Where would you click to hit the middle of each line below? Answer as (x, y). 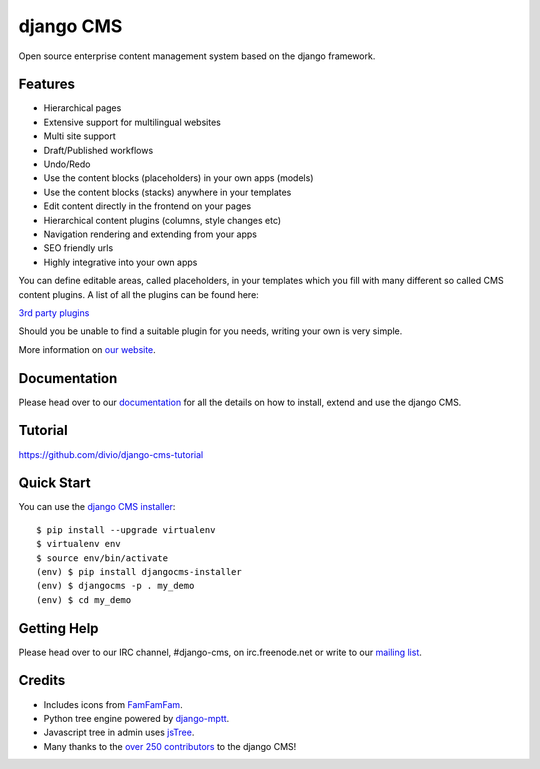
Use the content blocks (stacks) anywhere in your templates (167, 192)
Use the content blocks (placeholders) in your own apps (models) (178, 178)
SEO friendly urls (78, 248)
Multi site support (80, 136)
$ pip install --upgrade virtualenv (126, 529)
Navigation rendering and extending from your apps (150, 234)
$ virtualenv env (78, 544)
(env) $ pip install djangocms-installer (139, 571)
